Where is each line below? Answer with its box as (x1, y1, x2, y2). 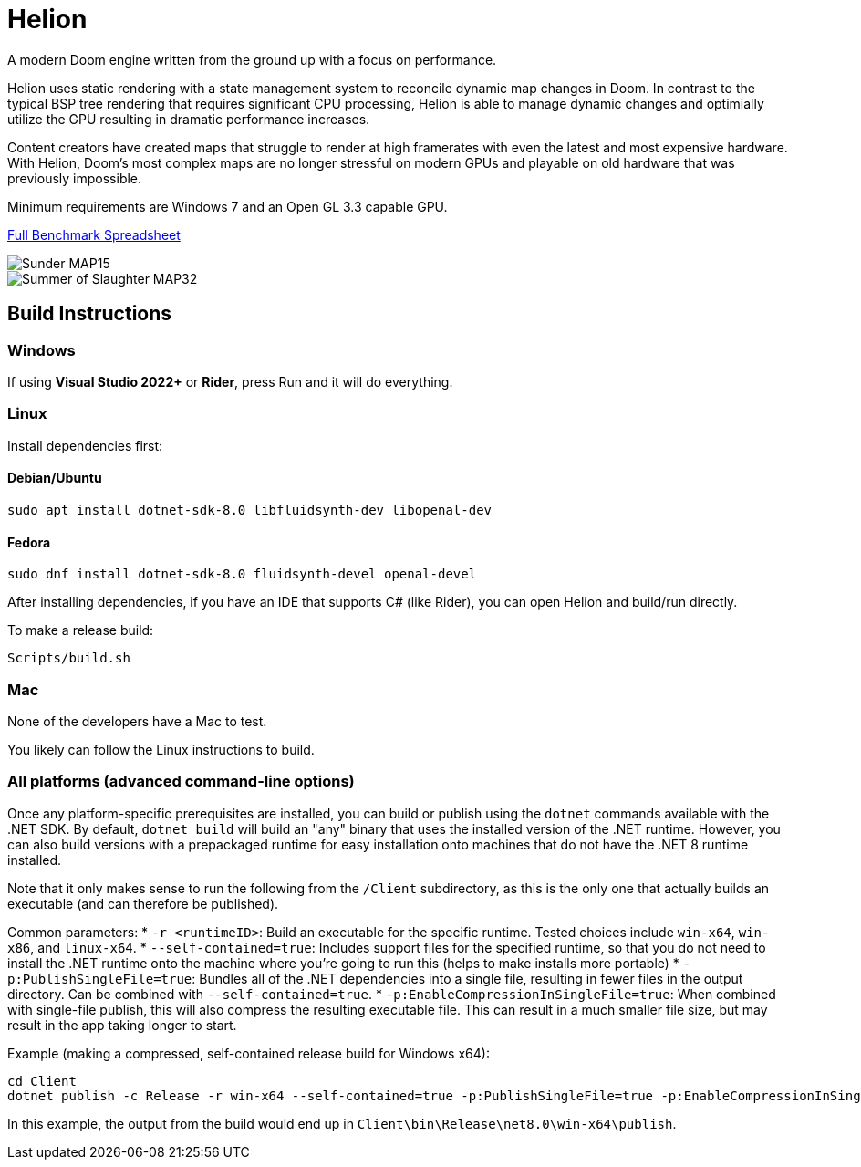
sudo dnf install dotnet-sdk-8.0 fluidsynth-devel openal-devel (7, 567, 477, 582)
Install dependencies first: (7, 437, 163, 453)
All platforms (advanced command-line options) (7, 772, 355, 791)
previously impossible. (7, 170, 142, 186)
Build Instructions (7, 302, 172, 326)
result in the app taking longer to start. (7, 1016, 237, 1033)
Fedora (7, 534, 51, 550)
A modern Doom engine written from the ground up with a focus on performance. (7, 51, 497, 68)
